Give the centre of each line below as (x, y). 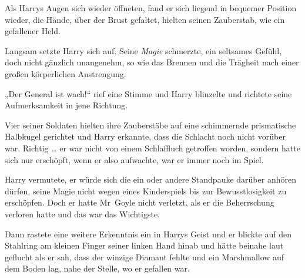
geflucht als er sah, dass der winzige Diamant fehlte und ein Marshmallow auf (145, 257)
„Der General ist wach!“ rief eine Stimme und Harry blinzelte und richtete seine (148, 93)
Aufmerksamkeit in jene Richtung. (66, 105)
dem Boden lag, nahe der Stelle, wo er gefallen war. (97, 268)
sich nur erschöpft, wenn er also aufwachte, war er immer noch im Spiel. (134, 159)
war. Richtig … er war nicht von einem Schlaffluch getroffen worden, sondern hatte (152, 148)
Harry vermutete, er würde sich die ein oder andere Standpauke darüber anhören (150, 179)
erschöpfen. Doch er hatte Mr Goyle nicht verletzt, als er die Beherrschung (140, 202)
